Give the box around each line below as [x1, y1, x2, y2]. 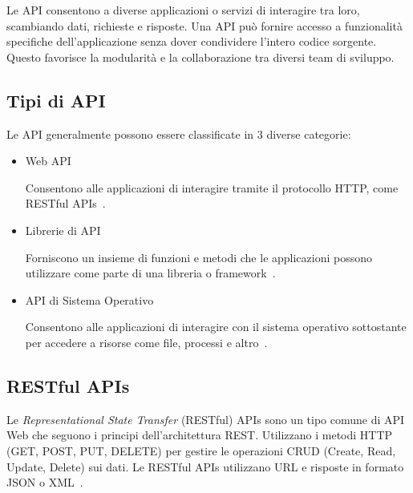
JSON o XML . [6, 474, 83, 491]
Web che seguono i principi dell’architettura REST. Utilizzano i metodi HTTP [6, 426, 393, 443]
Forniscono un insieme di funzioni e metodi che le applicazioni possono [25, 249, 373, 265]
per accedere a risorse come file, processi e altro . [25, 333, 268, 350]
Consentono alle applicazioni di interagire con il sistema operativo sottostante [25, 318, 407, 335]
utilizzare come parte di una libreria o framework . [25, 265, 276, 281]
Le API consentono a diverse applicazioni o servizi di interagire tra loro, [6, 2, 360, 18]
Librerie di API [25, 221, 101, 238]
